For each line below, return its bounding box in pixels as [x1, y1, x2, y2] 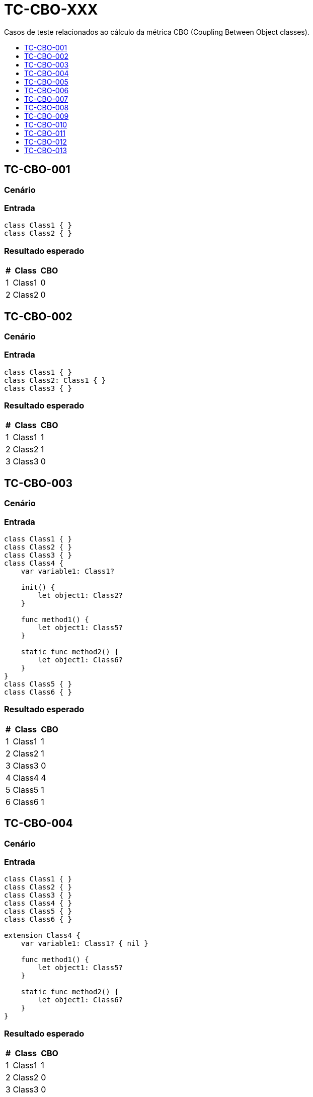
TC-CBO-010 [24, 120, 67, 129]
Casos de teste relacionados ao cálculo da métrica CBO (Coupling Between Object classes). [4, 27, 309, 36]
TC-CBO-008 [24, 103, 69, 112]
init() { [21, 583, 55, 592]
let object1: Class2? [38, 591, 123, 600]
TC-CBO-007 [24, 94, 68, 103]
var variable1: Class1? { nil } [21, 939, 148, 948]
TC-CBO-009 [24, 111, 69, 120]
